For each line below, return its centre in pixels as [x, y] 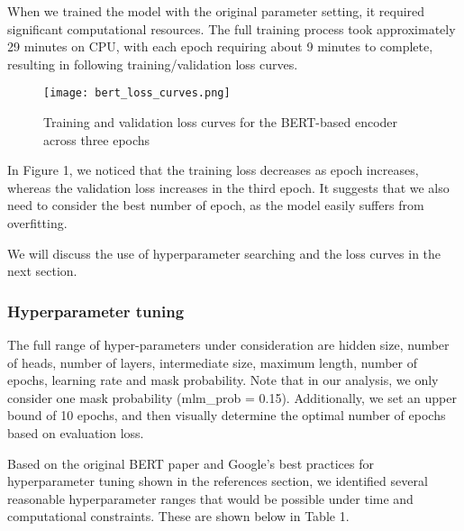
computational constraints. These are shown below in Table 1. [178, 516]
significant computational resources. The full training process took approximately [232, 28]
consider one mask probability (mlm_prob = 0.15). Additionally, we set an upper [232, 397]
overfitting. [37, 223]
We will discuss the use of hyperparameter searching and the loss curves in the [224, 253]
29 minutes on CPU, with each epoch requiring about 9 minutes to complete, [220, 46]
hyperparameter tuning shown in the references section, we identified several [218, 481]
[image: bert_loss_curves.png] [137, 93]
